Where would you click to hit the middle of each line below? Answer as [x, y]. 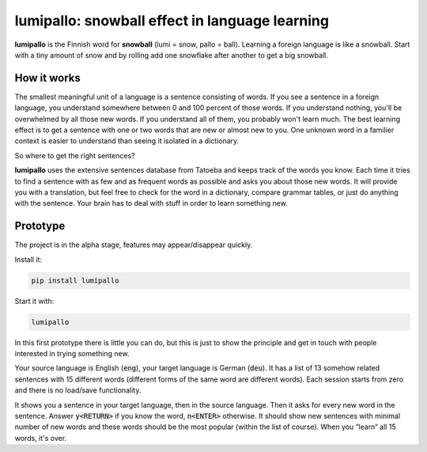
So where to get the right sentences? [75, 155]
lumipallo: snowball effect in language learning [172, 21]
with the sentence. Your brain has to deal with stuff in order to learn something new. [151, 203]
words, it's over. [41, 438]
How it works [47, 78]
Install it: [28, 259]
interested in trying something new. [72, 353]
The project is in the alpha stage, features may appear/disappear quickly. [134, 245]
